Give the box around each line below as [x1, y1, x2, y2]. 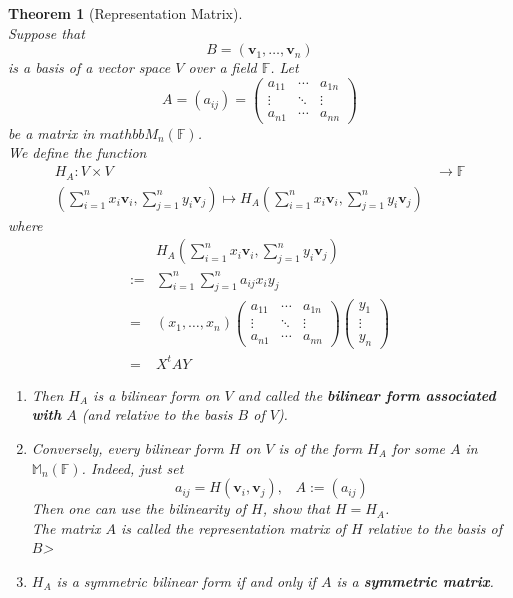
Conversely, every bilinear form [31, 438, 224, 458]
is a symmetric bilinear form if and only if [56, 570, 316, 591]
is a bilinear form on [93, 384, 220, 405]
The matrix [31, 517, 101, 538]
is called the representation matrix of [120, 517, 346, 538]
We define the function [8, 142, 147, 163]
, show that [262, 498, 330, 519]
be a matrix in [8, 122, 95, 143]
